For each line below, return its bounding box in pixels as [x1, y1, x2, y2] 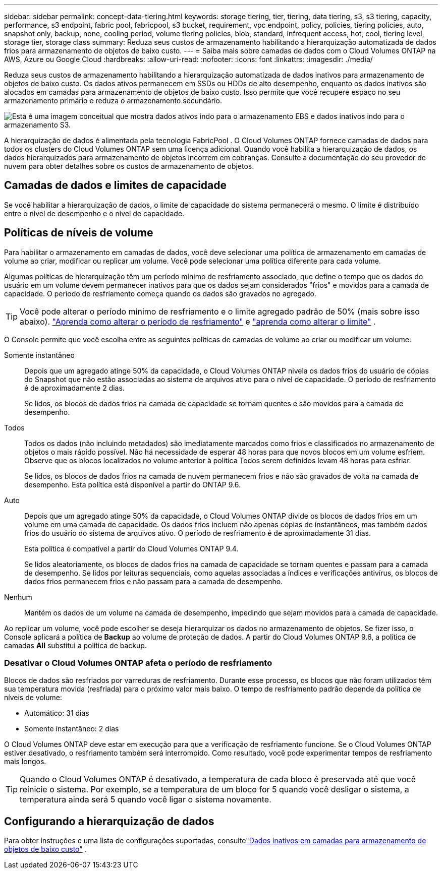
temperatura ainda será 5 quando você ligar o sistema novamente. [20, 794, 271, 805]
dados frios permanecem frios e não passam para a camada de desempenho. [24, 577, 283, 586]
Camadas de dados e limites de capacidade [4, 179, 227, 192]
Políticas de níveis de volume [4, 226, 153, 239]
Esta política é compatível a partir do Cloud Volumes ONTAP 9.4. [24, 544, 239, 553]
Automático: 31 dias [24, 709, 89, 718]
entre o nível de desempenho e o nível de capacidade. [4, 209, 185, 218]
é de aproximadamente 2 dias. [24, 383, 125, 392]
